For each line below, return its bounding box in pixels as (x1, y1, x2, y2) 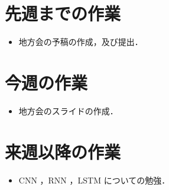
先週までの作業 (5, 1, 121, 25)
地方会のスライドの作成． (18, 104, 118, 117)
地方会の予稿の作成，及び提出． (18, 36, 143, 48)
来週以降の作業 (5, 139, 121, 163)
